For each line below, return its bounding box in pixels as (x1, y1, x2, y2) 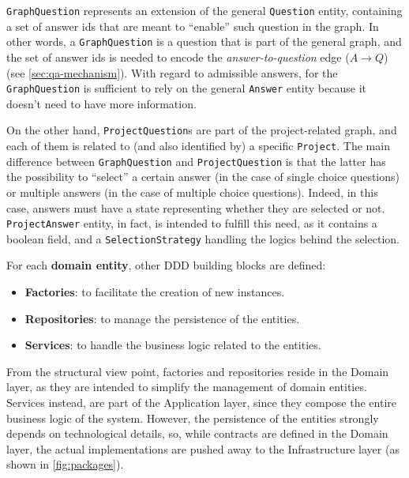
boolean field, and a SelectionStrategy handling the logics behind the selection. (6, 230, 400, 247)
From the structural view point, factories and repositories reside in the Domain (6, 363, 389, 379)
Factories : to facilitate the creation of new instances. (24, 284, 285, 299)
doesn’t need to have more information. (6, 95, 197, 111)
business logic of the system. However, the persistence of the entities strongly (6, 409, 379, 426)
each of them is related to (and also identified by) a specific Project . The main (6, 137, 390, 153)
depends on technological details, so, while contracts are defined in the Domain (6, 425, 388, 442)
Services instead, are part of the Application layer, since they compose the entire (6, 393, 396, 410)
